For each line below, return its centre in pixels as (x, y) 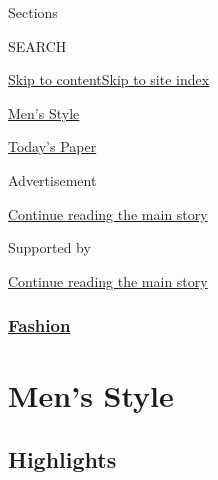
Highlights (62, 458)
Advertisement (52, 179)
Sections (33, 12)
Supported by (49, 247)
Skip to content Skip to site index (109, 79)
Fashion (39, 325)
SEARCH (37, 45)
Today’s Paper (52, 146)
